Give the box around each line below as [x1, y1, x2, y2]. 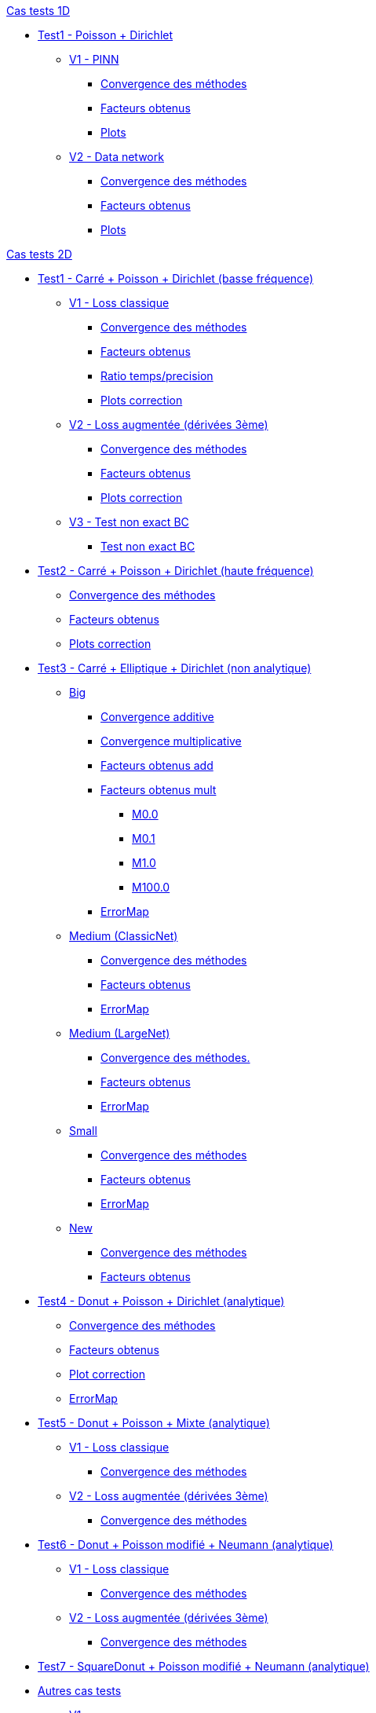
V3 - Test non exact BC [69, 515, 189, 529]
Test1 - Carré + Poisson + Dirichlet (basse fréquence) [38, 272, 314, 285]
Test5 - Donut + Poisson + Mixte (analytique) [38, 1416, 270, 1429]
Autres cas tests [38, 1684, 122, 1697]
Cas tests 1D [6, 4, 70, 17]
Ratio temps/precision [100, 369, 214, 382]
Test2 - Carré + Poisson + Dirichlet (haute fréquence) [38, 564, 314, 577]
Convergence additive [100, 710, 214, 723]
